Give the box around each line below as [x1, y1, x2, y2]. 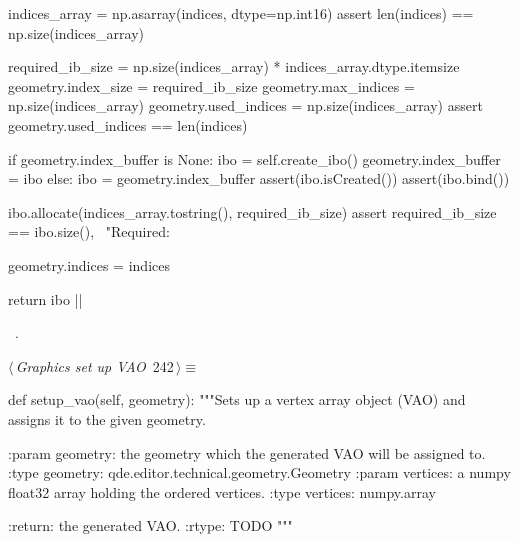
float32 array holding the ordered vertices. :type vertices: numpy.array [8, 481, 436, 502]
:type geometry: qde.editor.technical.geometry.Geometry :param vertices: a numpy [8, 462, 511, 483]
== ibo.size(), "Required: [8, 221, 170, 242]
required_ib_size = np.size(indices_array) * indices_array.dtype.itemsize [8, 56, 460, 77]
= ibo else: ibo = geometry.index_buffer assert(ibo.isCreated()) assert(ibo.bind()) [8, 168, 510, 189]
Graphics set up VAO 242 [15, 355, 174, 376]
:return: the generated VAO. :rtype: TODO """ [8, 515, 293, 536]
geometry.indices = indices [8, 254, 170, 275]
